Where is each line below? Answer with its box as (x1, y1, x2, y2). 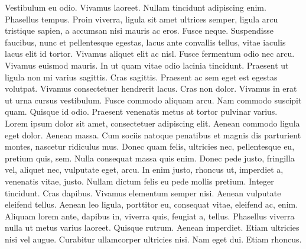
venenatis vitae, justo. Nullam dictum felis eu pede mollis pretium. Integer (5, 174, 274, 187)
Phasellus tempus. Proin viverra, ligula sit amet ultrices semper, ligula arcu (5, 12, 278, 25)
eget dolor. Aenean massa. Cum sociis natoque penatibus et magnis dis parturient (5, 128, 301, 141)
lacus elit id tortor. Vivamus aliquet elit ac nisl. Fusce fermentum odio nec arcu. (5, 47, 295, 60)
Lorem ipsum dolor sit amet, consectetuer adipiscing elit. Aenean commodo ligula (5, 117, 300, 129)
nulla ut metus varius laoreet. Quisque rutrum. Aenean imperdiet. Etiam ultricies (5, 221, 300, 234)
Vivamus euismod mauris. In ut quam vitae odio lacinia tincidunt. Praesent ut (5, 59, 289, 71)
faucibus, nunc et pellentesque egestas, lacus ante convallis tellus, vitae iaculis (5, 35, 286, 48)
